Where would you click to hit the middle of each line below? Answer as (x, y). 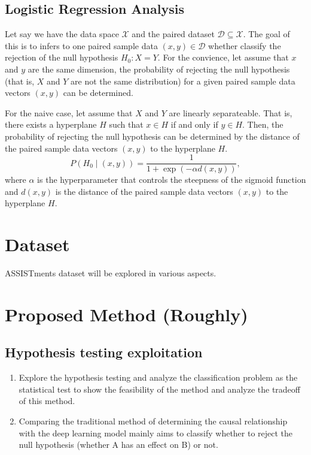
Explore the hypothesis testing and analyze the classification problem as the (158, 377)
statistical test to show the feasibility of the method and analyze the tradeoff (159, 389)
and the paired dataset (173, 34)
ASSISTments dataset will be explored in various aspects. (111, 273)
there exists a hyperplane (51, 124)
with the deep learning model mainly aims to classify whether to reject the (156, 433)
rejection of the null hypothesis (62, 57)
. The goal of (266, 34)
